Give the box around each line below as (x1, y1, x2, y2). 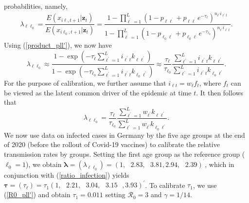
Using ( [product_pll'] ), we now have (4, 40, 112, 50)
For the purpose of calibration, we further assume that (4, 77, 166, 88)
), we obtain (25, 159, 62, 169)
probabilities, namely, (4, 1, 68, 11)
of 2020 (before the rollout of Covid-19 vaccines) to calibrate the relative (4, 139, 220, 149)
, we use (193, 180, 217, 190)
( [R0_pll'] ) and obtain (4, 189, 71, 200)
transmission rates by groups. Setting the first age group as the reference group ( (4, 148, 245, 159)
